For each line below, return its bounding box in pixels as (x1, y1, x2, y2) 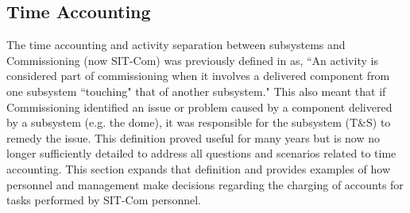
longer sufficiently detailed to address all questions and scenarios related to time (6, 145, 396, 162)
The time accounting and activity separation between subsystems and (6, 36, 346, 53)
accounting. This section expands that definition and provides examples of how (6, 160, 391, 177)
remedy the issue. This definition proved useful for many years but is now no (6, 129, 381, 146)
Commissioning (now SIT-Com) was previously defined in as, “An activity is (6, 51, 378, 68)
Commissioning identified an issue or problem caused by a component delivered (6, 98, 393, 115)
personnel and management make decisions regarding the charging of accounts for (6, 176, 404, 192)
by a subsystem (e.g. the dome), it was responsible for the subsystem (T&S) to (6, 114, 391, 131)
